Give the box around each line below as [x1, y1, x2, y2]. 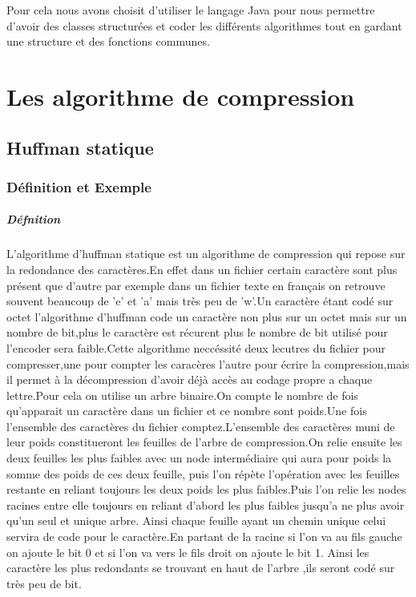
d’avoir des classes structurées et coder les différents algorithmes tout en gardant [6, 17, 402, 34]
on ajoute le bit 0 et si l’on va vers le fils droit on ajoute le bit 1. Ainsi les [6, 543, 370, 560]
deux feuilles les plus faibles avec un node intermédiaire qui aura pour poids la [6, 450, 392, 466]
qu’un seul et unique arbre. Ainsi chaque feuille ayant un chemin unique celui [6, 512, 386, 529]
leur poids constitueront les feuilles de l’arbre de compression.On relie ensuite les [6, 434, 402, 450]
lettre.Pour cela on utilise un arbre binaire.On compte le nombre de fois [6, 386, 358, 403]
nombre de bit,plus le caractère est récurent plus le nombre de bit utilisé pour [6, 324, 388, 341]
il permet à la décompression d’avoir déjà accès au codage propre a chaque [6, 371, 373, 388]
